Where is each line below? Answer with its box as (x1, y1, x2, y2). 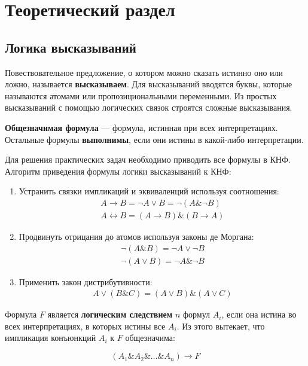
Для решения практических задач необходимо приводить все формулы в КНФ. (5, 153, 291, 166)
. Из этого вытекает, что (176, 319, 265, 332)
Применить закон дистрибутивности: (19, 275, 153, 288)
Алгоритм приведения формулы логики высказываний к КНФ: (5, 164, 231, 177)
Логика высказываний (5, 38, 136, 56)
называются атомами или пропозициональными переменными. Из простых (5, 89, 277, 102)
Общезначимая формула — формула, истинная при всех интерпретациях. (5, 121, 278, 133)
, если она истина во (221, 308, 297, 321)
